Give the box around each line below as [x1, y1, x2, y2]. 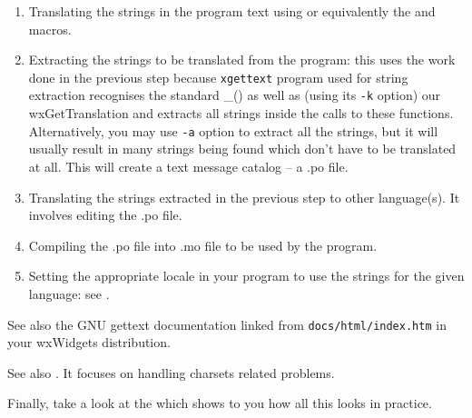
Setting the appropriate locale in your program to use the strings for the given [28, 266, 465, 285]
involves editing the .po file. [28, 205, 182, 224]
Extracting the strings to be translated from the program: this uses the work [28, 50, 456, 69]
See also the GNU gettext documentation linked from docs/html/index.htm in [7, 314, 447, 333]
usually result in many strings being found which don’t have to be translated [28, 139, 457, 158]
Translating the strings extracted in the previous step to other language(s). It [28, 187, 460, 206]
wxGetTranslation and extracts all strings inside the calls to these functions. [28, 104, 454, 123]
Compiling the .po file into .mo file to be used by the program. [28, 235, 378, 254]
